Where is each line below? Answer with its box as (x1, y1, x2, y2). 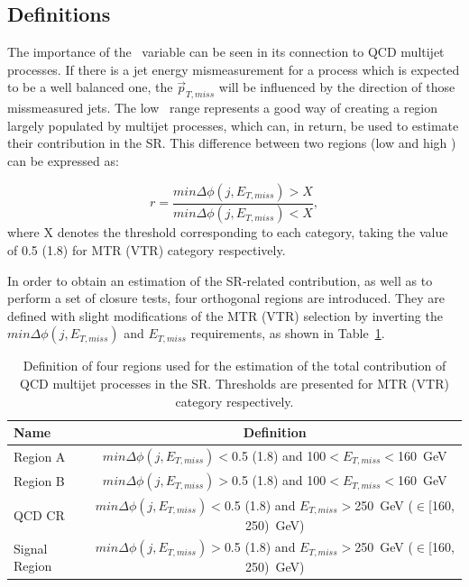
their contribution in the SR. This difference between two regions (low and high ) (7, 133, 456, 152)
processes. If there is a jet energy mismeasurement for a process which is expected (7, 60, 460, 78)
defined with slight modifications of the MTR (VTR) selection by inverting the (7, 306, 443, 325)
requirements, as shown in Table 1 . (190, 324, 385, 343)
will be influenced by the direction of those (218, 78, 455, 96)
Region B (14, 472, 65, 491)
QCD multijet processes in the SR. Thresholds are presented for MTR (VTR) (20, 374, 449, 392)
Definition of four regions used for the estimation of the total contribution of (23, 356, 446, 375)
